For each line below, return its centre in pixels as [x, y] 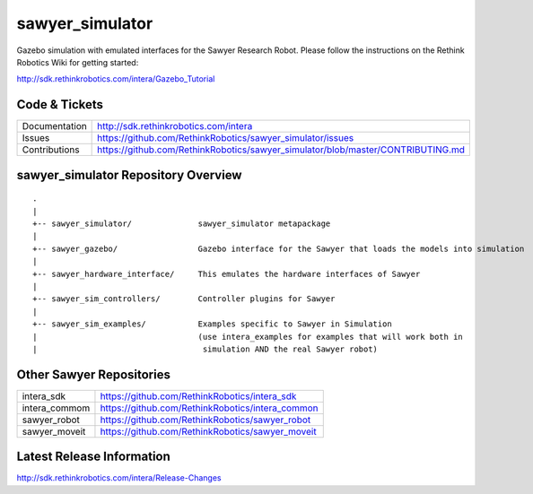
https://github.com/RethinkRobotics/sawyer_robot [205, 420]
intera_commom [56, 408]
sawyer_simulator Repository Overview [129, 175]
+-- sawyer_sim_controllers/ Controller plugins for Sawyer [184, 299]
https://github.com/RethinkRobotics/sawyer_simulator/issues [226, 138]
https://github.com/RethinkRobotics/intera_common [209, 408]
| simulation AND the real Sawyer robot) [205, 349]
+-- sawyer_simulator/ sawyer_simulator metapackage [182, 224]
